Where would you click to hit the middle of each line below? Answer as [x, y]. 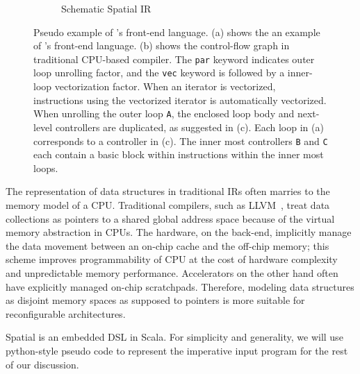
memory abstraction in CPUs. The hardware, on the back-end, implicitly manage [179, 232]
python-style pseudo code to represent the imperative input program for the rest [177, 350]
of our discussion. [42, 364]
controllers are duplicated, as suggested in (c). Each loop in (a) [189, 127]
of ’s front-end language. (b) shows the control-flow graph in [162, 45]
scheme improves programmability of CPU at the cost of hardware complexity [172, 259]
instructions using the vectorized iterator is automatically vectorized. [180, 100]
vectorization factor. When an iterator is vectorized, [165, 86]
